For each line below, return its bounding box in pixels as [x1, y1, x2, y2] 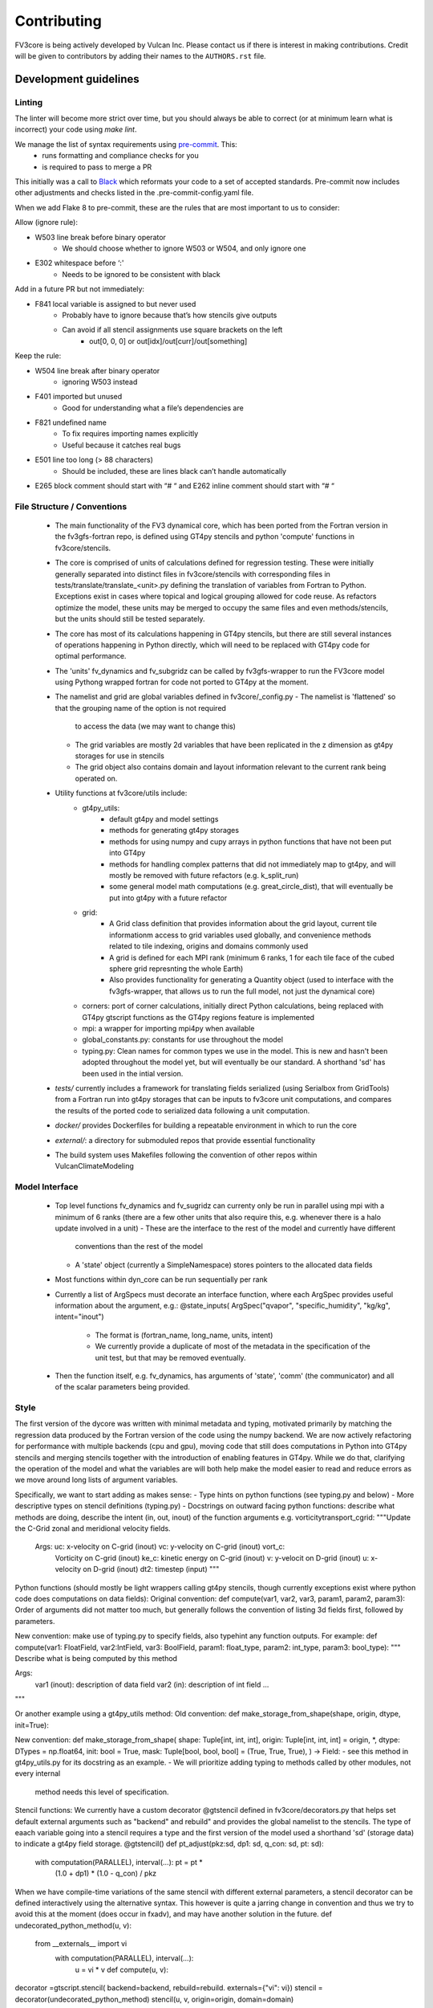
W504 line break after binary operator [34, 365, 160, 375]
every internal [14, 1769, 61, 1778]
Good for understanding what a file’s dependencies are [62, 402, 244, 413]
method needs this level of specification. [34, 1787, 169, 1797]
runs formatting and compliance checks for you [42, 151, 200, 161]
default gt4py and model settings [109, 814, 219, 823]
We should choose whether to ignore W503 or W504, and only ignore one [62, 243, 306, 253]
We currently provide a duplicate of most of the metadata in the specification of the [95, 1341, 370, 1351]
